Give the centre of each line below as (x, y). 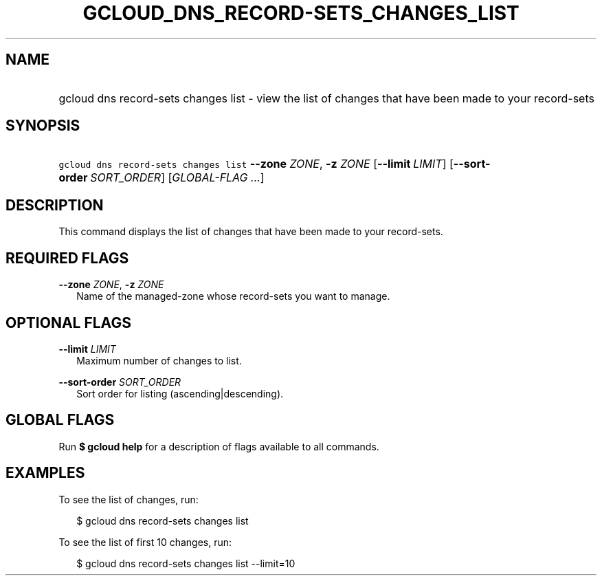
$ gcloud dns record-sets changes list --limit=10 (186, 563)
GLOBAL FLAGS (60, 420)
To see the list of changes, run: (129, 499)
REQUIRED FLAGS (67, 258)
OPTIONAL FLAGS (68, 322)
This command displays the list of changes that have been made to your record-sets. (251, 232)
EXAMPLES (45, 473)
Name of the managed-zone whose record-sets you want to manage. (233, 296)
